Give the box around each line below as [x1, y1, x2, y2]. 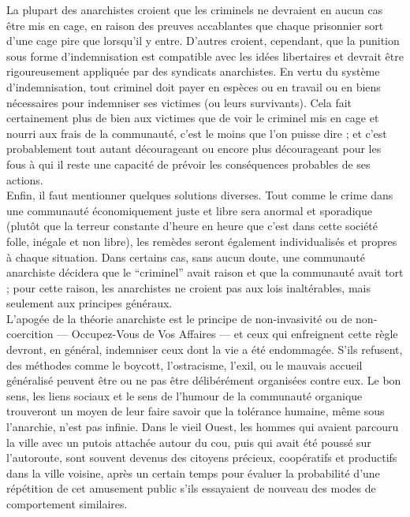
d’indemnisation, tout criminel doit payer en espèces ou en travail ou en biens [6, 78, 381, 95]
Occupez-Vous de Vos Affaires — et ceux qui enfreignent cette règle [71, 325, 398, 342]
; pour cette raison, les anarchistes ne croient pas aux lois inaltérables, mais [6, 279, 371, 296]
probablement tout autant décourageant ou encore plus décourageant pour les [6, 140, 382, 157]
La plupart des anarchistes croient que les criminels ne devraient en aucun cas [6, 2, 383, 17]
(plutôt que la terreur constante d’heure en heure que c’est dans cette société [6, 218, 378, 234]
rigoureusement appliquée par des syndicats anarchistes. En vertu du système [6, 63, 380, 80]
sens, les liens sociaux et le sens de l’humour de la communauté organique [6, 387, 363, 404]
